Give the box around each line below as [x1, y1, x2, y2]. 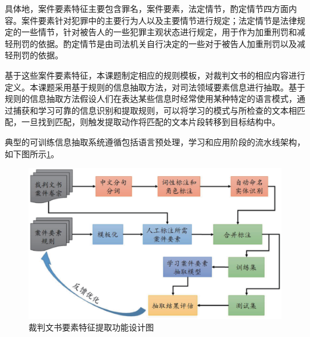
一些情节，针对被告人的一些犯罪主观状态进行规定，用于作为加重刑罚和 [21, 26, 297, 38]
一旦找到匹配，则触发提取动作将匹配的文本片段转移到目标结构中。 [21, 116, 280, 128]
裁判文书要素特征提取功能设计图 [29, 321, 154, 333]
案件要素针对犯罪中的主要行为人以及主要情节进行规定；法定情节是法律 [21, 14, 297, 26]
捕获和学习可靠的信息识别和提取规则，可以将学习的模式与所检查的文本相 [13, 104, 297, 116]
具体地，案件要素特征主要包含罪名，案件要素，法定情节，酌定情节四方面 [5, 2, 289, 14]
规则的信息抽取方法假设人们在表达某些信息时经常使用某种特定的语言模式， [5, 92, 297, 105]
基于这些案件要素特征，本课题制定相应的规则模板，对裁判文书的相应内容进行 [5, 68, 305, 81]
